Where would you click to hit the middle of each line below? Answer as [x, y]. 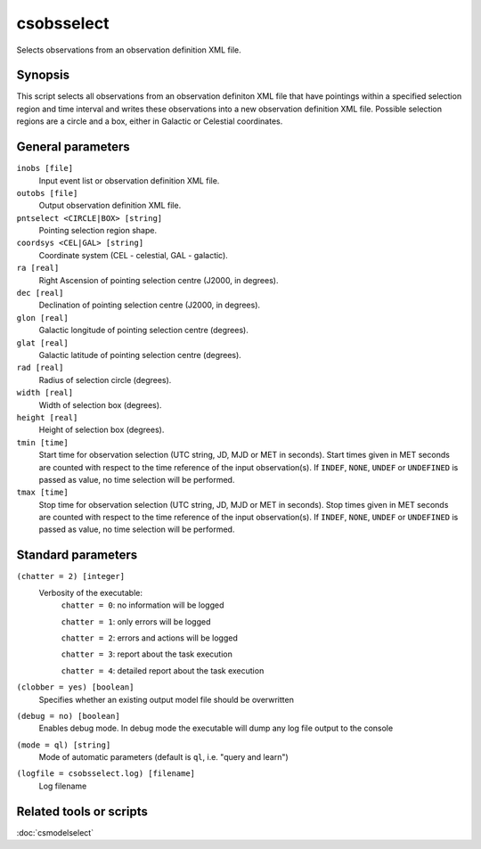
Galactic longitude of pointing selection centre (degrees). [143, 331]
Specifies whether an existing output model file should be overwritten [166, 699]
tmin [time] [42, 442]
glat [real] [42, 343]
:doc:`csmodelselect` [55, 832]
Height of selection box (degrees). [102, 430]
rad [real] [40, 368]
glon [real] [42, 318]
